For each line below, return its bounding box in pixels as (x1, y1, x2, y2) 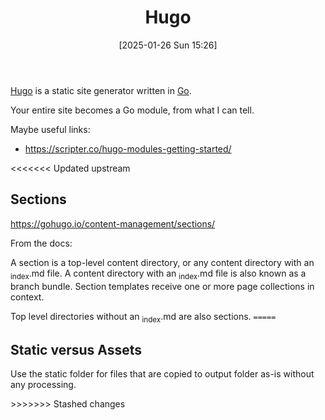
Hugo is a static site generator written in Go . (10, 84, 192, 96)
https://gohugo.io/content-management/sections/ (10, 217, 216, 230)
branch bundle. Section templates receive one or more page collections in (10, 280, 315, 292)
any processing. (10, 379, 77, 391)
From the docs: (10, 237, 73, 249)
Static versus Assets (10, 341, 143, 358)
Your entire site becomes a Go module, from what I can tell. (10, 104, 255, 116)
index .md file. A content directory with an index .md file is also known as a (10, 267, 307, 281)
